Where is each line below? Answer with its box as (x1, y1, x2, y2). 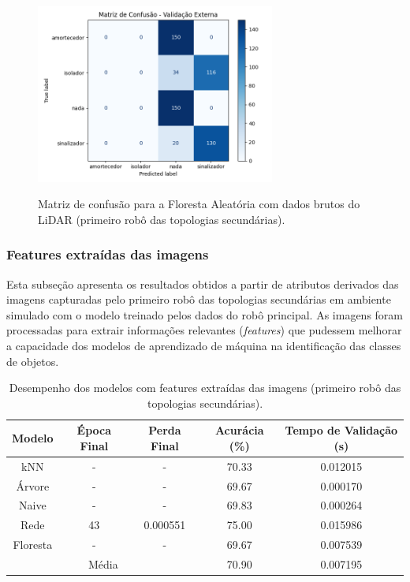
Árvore (16, 477, 50, 494)
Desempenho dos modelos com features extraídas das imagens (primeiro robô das (9, 379, 401, 396)
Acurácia (214, 422, 264, 438)
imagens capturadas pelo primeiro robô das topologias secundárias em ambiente (6, 291, 391, 308)
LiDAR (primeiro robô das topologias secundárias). (38, 211, 285, 227)
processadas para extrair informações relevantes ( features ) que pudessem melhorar (6, 322, 402, 338)
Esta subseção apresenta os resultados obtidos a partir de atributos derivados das (6, 275, 399, 292)
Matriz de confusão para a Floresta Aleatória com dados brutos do (38, 196, 360, 212)
